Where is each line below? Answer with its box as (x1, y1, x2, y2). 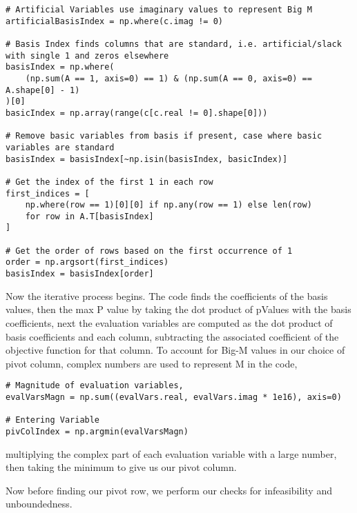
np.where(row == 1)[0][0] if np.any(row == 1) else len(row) (25, 200, 312, 210)
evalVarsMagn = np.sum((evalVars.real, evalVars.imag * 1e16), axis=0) (6, 392, 342, 402)
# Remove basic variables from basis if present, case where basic (6, 131, 322, 141)
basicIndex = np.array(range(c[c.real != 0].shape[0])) (6, 108, 268, 118)
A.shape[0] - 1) (6, 85, 80, 95)
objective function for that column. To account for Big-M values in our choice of (6, 343, 345, 357)
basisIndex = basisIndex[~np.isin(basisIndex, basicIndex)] (6, 154, 288, 164)
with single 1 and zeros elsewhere (6, 50, 169, 61)
